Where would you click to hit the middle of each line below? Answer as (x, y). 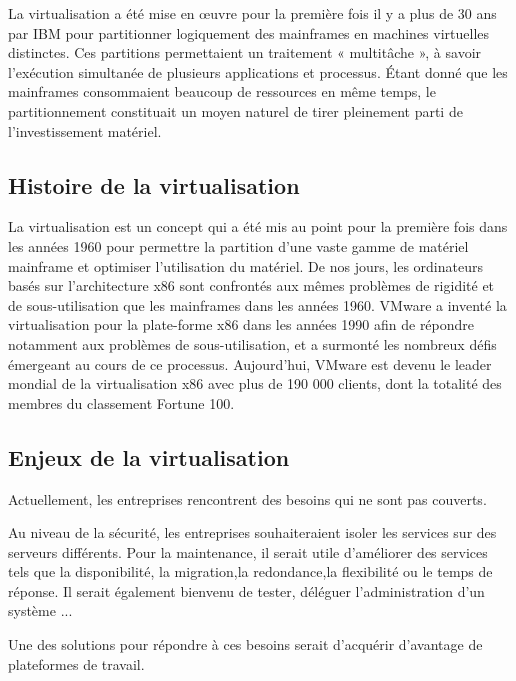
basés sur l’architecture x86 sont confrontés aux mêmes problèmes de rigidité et (251, 285)
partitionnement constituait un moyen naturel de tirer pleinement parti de (235, 110)
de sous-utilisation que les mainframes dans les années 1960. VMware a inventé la (257, 304)
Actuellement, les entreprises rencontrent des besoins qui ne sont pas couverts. (247, 498)
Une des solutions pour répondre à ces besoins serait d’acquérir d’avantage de (245, 644)
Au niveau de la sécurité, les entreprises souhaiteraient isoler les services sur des (252, 532)
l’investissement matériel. (85, 130)
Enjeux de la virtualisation (149, 456)
